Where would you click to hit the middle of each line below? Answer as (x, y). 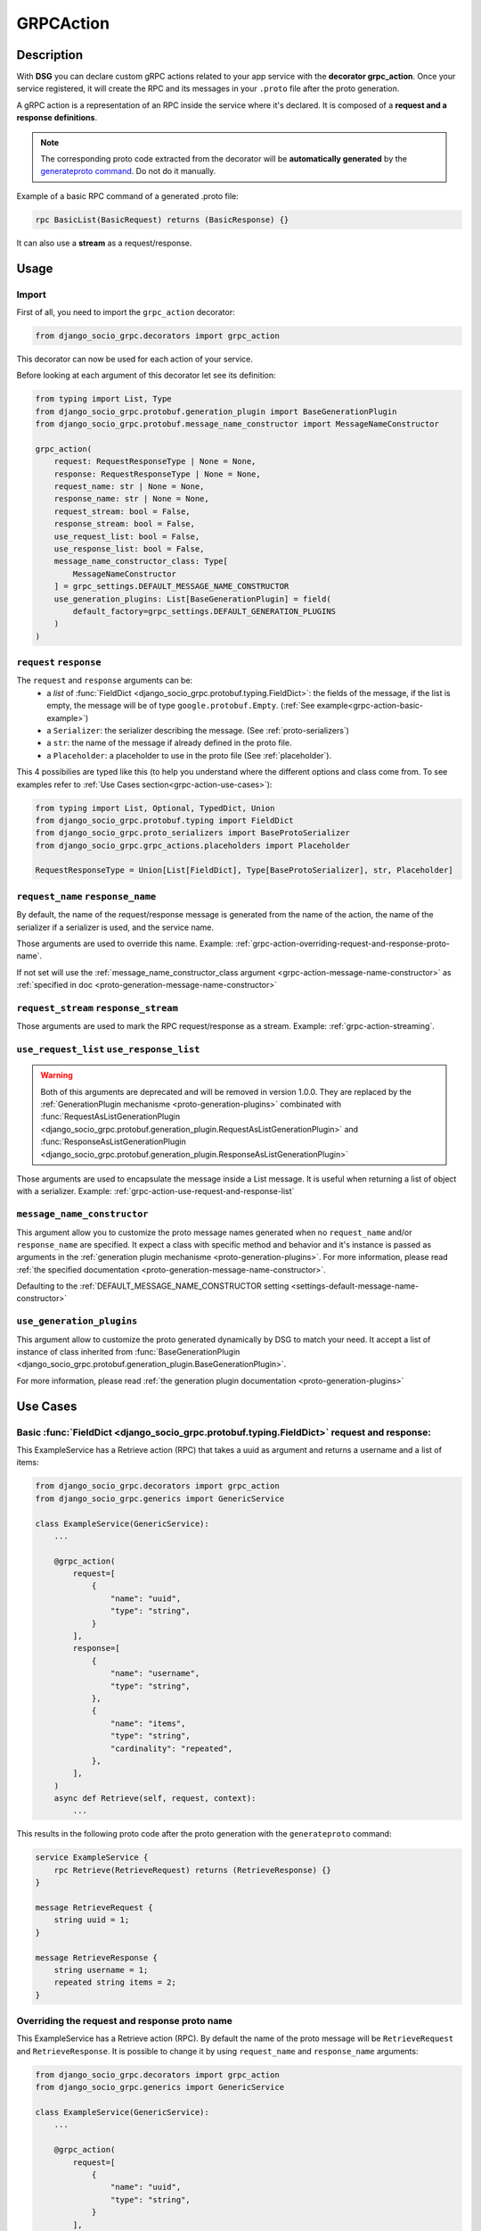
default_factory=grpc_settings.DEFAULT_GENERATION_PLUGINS (204, 611)
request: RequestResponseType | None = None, (155, 461)
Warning (57, 1075)
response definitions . (57, 118)
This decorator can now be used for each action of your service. (135, 359)
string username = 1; (101, 1970)
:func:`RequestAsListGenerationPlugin (110, 1116)
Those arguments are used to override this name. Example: (125, 943)
